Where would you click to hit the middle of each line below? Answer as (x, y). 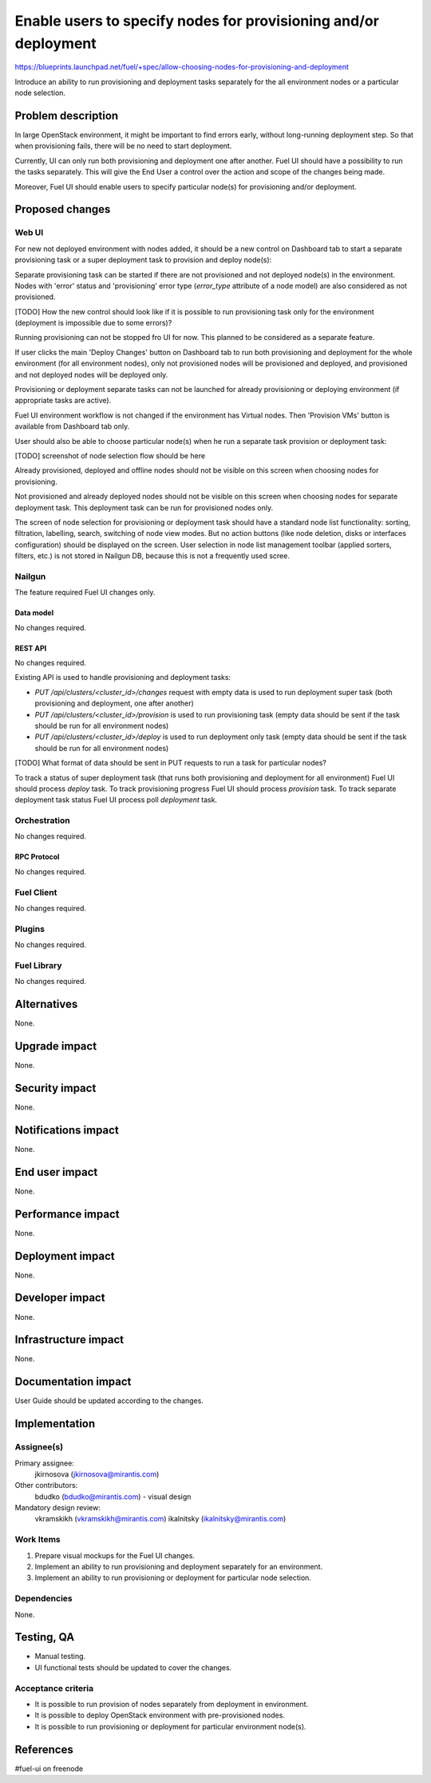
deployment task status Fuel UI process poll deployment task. (116, 800)
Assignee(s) (39, 1447)
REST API (31, 648)
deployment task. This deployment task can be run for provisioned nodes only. (144, 507)
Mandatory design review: (58, 1508)
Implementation (55, 1424)
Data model (34, 613)
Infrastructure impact (69, 1340)
